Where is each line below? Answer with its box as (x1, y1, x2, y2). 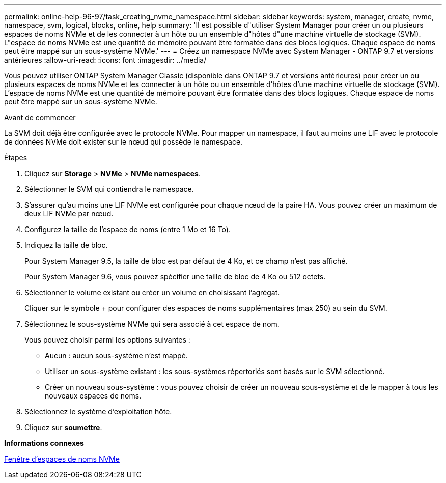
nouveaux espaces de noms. (45, 391, 142, 400)
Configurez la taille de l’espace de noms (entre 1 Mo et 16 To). (24, 225, 231, 234)
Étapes (4, 153, 27, 162)
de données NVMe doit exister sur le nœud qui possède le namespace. (4, 137, 243, 146)
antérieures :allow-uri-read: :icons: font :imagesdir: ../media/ (4, 55, 207, 64)
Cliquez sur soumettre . (24, 423, 102, 432)
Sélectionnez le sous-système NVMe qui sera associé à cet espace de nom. (24, 320, 280, 328)
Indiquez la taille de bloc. (24, 241, 108, 249)
